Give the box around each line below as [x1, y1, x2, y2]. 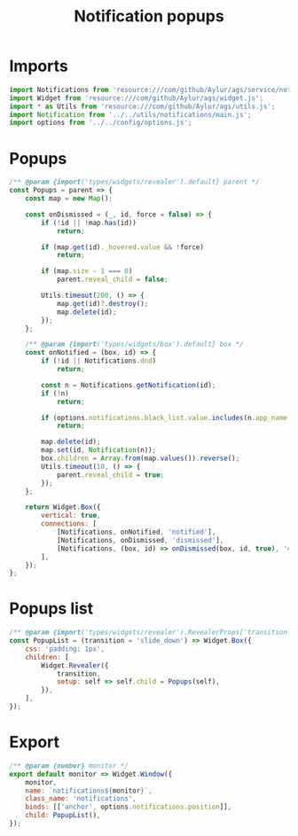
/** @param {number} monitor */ [9, 761, 129, 770]
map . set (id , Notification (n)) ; [41, 446, 157, 455]
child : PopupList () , [25, 811, 101, 820]
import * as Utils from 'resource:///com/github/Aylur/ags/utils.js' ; [9, 102, 276, 111]
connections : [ [41, 520, 98, 528]
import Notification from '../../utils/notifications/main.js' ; [9, 110, 252, 119]
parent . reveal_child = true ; [56, 470, 165, 480]
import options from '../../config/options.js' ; [9, 118, 192, 128]
